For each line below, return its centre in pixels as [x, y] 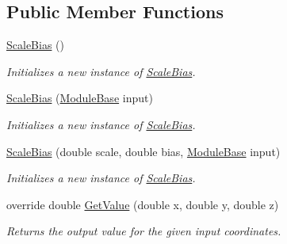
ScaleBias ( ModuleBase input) [80, 98]
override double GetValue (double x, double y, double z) [143, 204]
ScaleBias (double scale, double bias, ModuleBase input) [143, 151]
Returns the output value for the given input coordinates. [144, 231]
